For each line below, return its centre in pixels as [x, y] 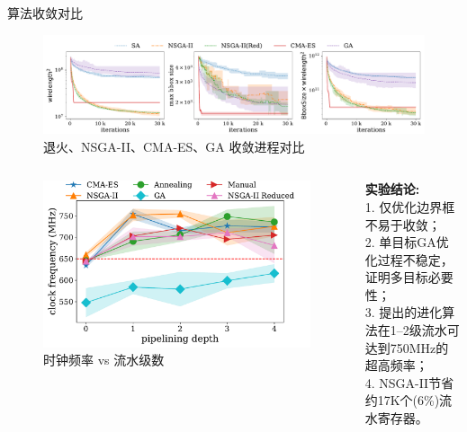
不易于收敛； [403, 224]
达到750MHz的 [407, 347]
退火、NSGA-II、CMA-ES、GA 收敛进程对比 [174, 146]
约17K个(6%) [402, 400]
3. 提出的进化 [404, 312]
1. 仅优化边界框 [410, 206]
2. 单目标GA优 [407, 242]
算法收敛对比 [45, 13]
